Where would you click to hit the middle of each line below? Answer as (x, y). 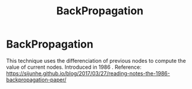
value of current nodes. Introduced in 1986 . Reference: (74, 67)
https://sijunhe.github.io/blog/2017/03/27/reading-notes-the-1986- (88, 73)
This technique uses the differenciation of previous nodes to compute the (96, 61)
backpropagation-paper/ (36, 80)
